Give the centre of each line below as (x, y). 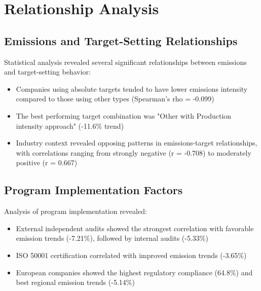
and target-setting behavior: (47, 72)
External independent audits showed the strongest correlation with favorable (135, 228)
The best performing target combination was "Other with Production (124, 115)
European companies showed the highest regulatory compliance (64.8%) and (134, 272)
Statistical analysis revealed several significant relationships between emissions (125, 62)
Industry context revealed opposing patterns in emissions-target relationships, (137, 143)
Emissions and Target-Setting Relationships (121, 40)
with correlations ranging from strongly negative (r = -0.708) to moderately (134, 152)
